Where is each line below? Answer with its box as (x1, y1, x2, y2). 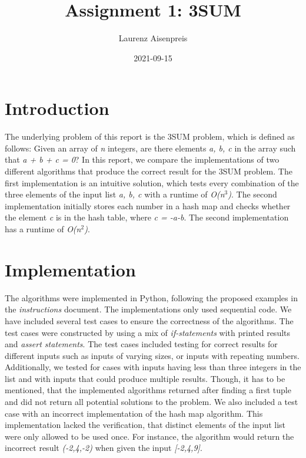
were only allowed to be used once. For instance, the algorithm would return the (5, 430, 294, 442)
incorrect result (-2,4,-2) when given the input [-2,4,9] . (5, 441, 202, 454)
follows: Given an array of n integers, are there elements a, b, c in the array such (5, 141, 296, 154)
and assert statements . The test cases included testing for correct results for (5, 338, 278, 350)
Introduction (5, 96, 109, 120)
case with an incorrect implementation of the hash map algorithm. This (5, 407, 263, 419)
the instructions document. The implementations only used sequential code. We (5, 303, 292, 315)
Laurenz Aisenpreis (118, 32, 188, 44)
